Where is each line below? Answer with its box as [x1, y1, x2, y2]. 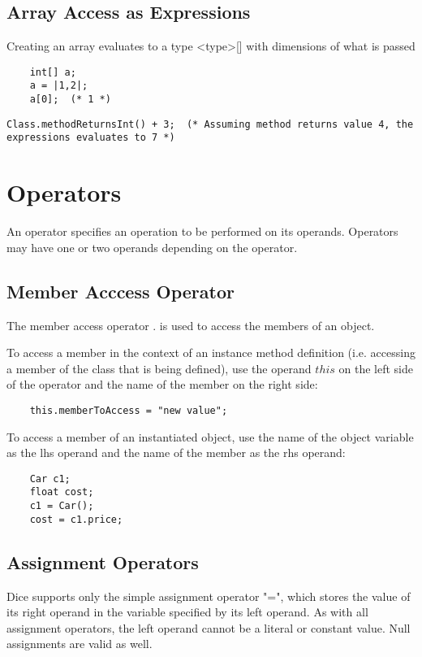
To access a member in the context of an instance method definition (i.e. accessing [6, 344, 416, 361]
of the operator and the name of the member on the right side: [6, 376, 318, 393]
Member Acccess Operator [6, 278, 235, 303]
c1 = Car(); [29, 500, 94, 512]
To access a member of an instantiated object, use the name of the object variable [6, 428, 414, 445]
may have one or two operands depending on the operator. [6, 238, 298, 255]
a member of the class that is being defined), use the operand [6, 359, 312, 376]
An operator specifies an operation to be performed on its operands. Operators [6, 223, 398, 240]
